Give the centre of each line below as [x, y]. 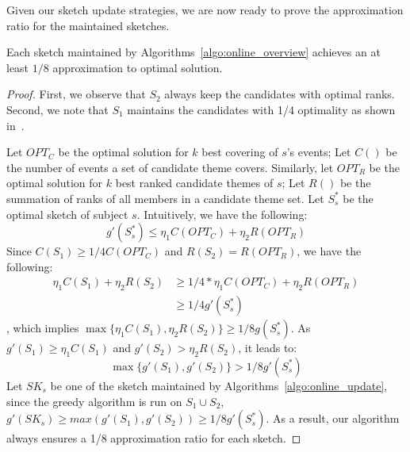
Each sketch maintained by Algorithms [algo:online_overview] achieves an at [194, 52]
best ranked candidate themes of [194, 183]
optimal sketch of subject [67, 214]
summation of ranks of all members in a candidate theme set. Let [165, 198]
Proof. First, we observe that [76, 94]
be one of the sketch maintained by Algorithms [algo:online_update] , [219, 385]
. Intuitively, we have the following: [222, 214]
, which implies [43, 328]
